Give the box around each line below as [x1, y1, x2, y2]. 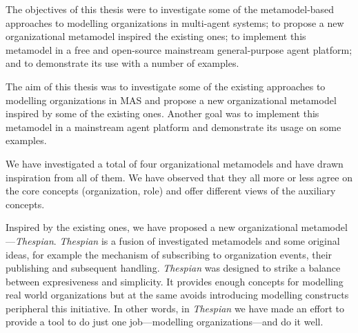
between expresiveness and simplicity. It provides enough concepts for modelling [6, 274, 344, 288]
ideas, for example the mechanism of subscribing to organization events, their [6, 247, 332, 261]
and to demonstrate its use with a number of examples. [6, 56, 239, 70]
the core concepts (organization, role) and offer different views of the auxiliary [6, 183, 336, 198]
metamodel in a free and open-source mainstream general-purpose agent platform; [6, 42, 352, 57]
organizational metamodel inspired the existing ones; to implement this [6, 29, 306, 43]
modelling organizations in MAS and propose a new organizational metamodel [6, 92, 337, 107]
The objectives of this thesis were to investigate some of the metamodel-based [6, 2, 335, 16]
